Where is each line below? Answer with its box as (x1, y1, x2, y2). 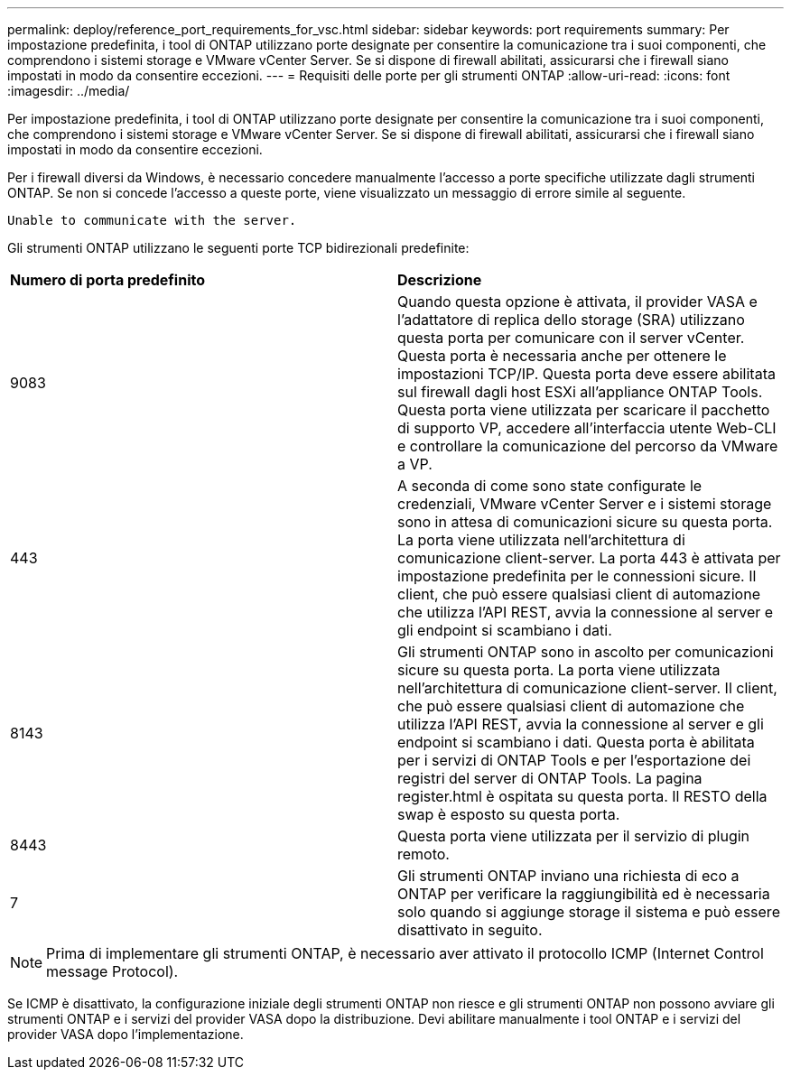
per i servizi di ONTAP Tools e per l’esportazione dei (397, 751, 751, 769)
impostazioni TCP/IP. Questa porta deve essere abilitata (397, 365, 776, 383)
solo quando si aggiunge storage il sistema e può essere (397, 903, 780, 921)
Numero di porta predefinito (10, 271, 205, 289)
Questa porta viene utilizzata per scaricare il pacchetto (397, 401, 770, 419)
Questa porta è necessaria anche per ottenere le (397, 347, 727, 365)
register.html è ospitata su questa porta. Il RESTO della (397, 787, 768, 805)
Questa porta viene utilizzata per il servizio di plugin (397, 827, 750, 845)
